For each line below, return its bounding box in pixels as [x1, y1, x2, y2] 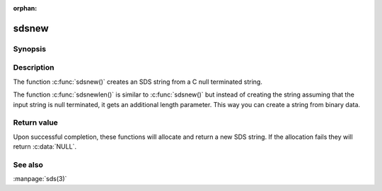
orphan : [13, 4, 37, 12]
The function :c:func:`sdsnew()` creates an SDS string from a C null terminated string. [13, 78, 263, 86]
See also [13, 159, 44, 169]
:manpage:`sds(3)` [13, 175, 67, 183]
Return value [13, 118, 58, 128]
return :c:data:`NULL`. [13, 142, 77, 151]
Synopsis [13, 44, 46, 54]
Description [13, 63, 54, 73]
